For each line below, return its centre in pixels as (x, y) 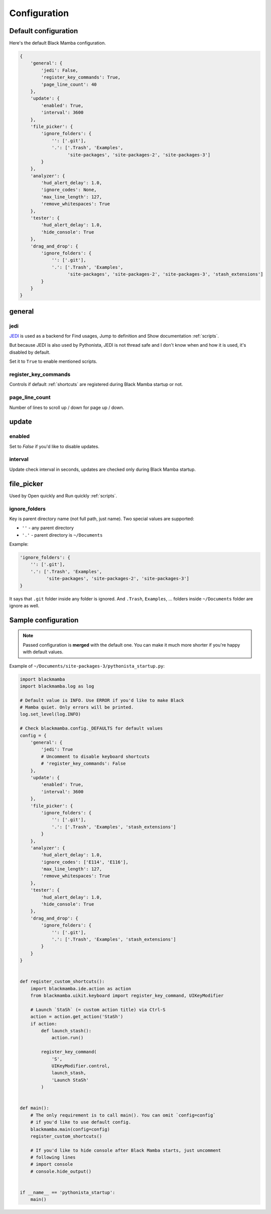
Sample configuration (44, 620)
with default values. (43, 652)
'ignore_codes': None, (69, 190)
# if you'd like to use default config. (81, 1122)
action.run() (67, 1038)
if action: (44, 1024)
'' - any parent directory (48, 528)
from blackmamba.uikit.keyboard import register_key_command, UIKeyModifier (127, 996)
